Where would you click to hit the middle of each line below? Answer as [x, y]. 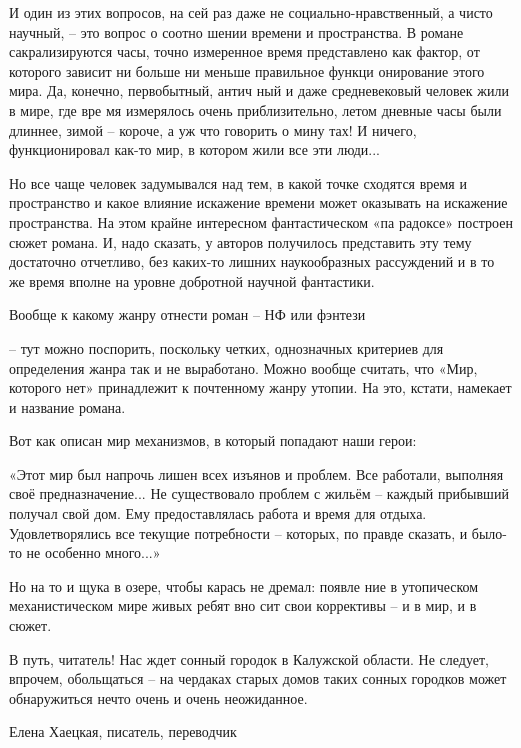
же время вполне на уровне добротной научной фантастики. [192, 280]
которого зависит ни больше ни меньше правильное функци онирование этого [247, 70]
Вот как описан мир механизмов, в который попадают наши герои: [213, 440]
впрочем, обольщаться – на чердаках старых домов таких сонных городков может [258, 678]
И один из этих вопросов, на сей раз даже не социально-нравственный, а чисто [251, 12]
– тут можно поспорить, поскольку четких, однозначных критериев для [226, 347]
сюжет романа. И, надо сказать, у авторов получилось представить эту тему [240, 241]
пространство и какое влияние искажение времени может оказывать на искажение [258, 202]
